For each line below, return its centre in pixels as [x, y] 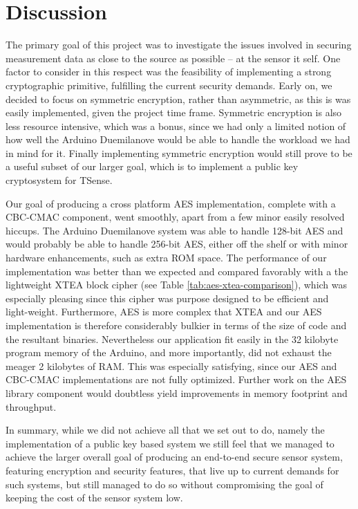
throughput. [31, 406]
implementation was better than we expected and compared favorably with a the [177, 271]
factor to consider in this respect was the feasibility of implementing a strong [169, 72]
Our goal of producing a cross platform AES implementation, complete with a [171, 203]
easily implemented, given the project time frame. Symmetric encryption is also [174, 112]
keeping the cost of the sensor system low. [94, 498]
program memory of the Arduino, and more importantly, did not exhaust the [169, 352]
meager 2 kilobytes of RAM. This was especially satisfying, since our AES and [171, 365]
